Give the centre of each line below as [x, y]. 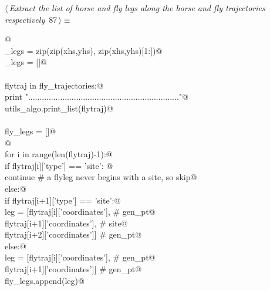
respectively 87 [31, 19]
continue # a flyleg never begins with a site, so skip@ [101, 177]
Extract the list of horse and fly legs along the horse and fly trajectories [137, 8]
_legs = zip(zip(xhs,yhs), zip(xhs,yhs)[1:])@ [84, 50]
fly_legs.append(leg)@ [45, 280]
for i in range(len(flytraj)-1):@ [59, 154]
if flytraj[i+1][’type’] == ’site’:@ [63, 200]
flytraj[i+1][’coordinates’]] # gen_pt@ [73, 269]
